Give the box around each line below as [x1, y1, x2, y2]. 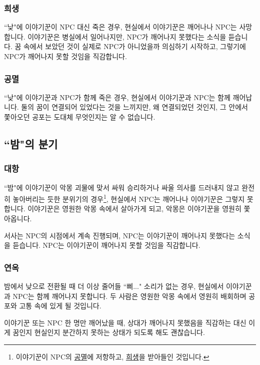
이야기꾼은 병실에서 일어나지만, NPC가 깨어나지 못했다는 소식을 [27, 31, 226, 42]
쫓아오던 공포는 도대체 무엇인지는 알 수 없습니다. [4, 112, 155, 122]
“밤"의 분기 [4, 136, 58, 151]
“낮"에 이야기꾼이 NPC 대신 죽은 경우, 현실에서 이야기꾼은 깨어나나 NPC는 [4, 22, 237, 32]
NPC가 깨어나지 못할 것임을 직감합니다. [4, 51, 127, 61]
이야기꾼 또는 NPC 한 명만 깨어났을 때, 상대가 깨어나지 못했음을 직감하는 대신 [4, 317, 246, 327]
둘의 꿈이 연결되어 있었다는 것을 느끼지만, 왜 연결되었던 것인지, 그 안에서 [21, 102, 248, 112]
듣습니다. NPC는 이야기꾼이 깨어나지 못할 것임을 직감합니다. [12, 240, 200, 250]
